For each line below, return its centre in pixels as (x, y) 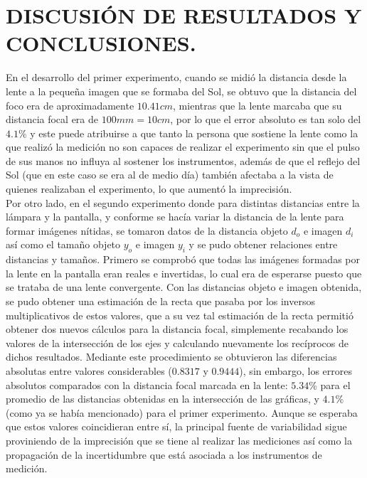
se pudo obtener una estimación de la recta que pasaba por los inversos (160, 301)
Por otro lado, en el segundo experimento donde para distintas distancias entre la (183, 202)
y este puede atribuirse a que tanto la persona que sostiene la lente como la (194, 133)
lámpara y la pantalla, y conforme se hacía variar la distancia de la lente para (175, 217)
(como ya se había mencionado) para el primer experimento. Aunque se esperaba (182, 412)
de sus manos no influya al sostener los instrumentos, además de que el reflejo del (183, 160)
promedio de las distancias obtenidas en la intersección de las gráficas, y (163, 399)
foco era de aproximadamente (70, 105)
